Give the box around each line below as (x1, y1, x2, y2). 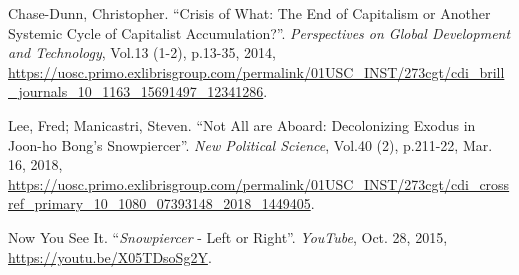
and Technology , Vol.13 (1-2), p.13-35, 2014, (8, 42, 276, 63)
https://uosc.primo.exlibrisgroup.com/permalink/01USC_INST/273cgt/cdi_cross (8, 173, 510, 194)
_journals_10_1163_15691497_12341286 (8, 81, 264, 102)
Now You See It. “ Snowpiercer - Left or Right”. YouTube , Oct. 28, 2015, (8, 226, 448, 247)
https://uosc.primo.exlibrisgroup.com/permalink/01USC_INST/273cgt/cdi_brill (8, 61, 505, 82)
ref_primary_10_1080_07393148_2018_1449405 (8, 193, 311, 214)
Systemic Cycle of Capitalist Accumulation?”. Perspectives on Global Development (8, 22, 511, 43)
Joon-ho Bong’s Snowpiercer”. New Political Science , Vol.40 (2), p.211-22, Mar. (8, 134, 493, 155)
